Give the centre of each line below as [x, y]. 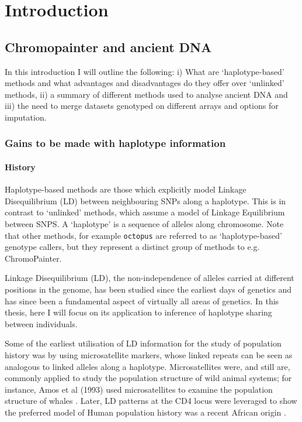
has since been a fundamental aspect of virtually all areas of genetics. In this [142, 301]
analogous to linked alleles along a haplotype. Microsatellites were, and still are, [147, 366]
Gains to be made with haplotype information [115, 143]
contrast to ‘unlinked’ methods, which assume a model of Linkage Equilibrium [145, 212]
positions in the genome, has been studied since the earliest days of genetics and [148, 289]
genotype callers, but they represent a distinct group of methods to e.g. [132, 247]
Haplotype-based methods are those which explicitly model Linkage [126, 189]
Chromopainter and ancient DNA [108, 47]
